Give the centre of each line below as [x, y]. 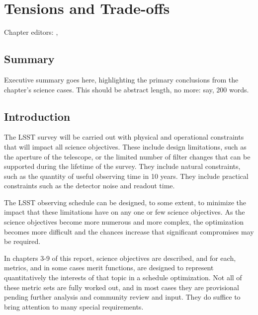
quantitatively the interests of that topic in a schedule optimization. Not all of [123, 277]
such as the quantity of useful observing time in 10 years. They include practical [126, 176]
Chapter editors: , [31, 32]
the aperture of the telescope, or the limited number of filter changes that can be [127, 156]
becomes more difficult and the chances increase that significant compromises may [129, 231]
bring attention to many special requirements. [74, 306]
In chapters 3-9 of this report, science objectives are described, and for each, [120, 258]
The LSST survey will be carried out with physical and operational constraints [124, 137]
